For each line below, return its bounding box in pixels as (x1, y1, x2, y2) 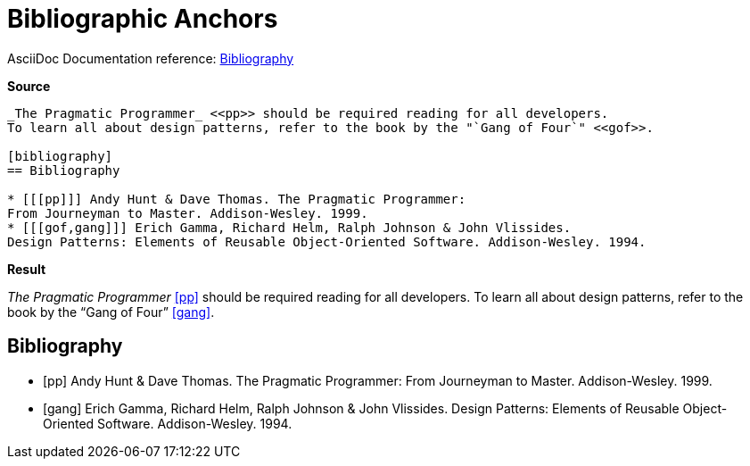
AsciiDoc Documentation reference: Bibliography (7, 50, 294, 66)
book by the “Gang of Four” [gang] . (7, 304, 215, 320)
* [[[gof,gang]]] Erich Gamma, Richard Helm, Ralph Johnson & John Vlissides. (7, 220, 572, 235)
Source (7, 78, 51, 94)
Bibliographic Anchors (7, 4, 278, 34)
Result (7, 261, 46, 277)
